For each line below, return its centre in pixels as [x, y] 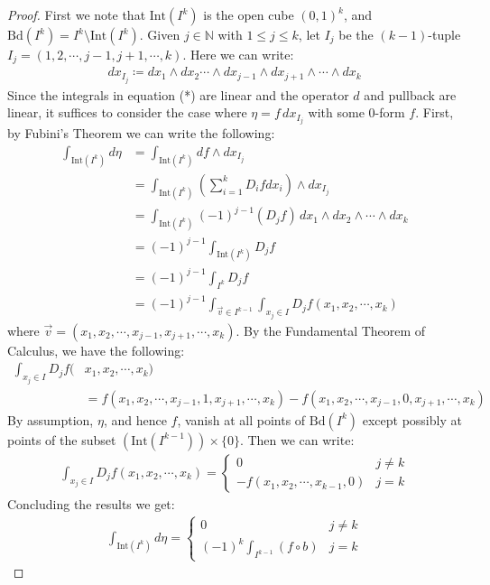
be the [356, 34]
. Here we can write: [238, 54]
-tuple [444, 34]
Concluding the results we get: [91, 503]
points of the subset [62, 439]
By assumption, [51, 419]
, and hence [135, 419]
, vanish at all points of [241, 419]
